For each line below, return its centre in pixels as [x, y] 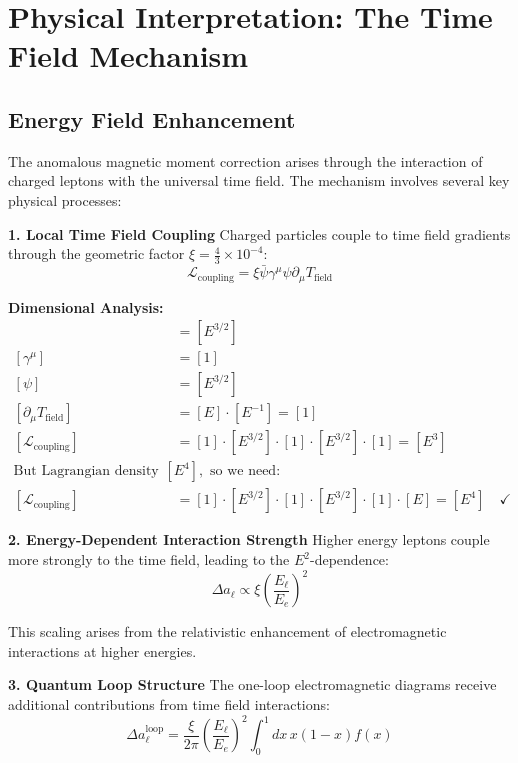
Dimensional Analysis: [86, 306]
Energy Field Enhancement [152, 118]
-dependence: [349, 559]
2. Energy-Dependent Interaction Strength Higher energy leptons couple [249, 539]
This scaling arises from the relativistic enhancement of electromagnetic [227, 631]
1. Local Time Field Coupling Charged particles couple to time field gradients [259, 233]
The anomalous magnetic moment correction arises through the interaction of [245, 160]
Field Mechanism [128, 55]
